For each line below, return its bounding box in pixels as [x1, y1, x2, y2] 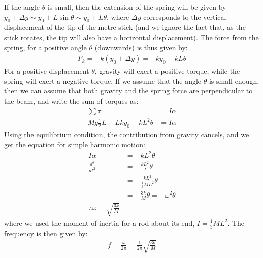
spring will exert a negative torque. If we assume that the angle [4, 75, 202, 86]
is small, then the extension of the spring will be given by [47, 2, 226, 12]
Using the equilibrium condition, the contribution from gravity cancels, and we [4, 128, 249, 139]
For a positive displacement [4, 66, 89, 76]
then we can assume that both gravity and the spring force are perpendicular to [4, 85, 253, 96]
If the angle [4, 2, 40, 12]
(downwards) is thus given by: [94, 42, 188, 52]
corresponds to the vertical [143, 11, 226, 22]
